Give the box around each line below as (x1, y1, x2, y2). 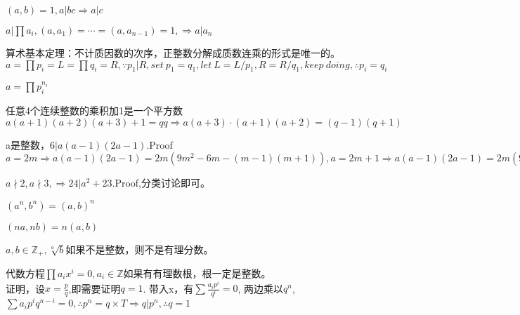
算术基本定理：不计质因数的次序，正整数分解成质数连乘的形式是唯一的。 (6, 46, 340, 60)
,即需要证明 (68, 281, 121, 295)
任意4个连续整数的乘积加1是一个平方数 (6, 103, 183, 118)
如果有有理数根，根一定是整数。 (123, 266, 271, 280)
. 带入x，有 (143, 281, 194, 295)
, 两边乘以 (238, 281, 284, 295)
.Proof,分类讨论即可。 (112, 175, 210, 190)
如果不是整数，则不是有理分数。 (65, 241, 214, 256)
